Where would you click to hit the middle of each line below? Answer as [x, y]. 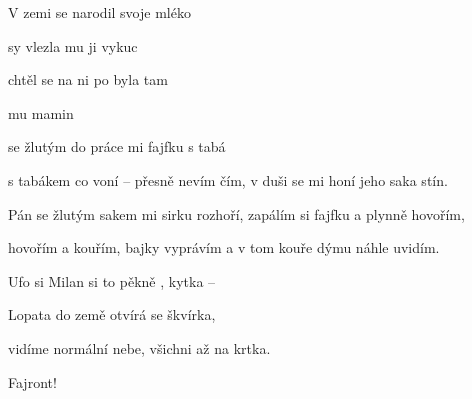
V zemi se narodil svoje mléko [99, 12]
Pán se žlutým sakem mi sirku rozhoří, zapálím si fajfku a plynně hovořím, [236, 213]
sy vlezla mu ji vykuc [73, 45]
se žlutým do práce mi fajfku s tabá [117, 146]
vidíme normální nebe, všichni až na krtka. [139, 347]
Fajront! [32, 381]
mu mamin [41, 112]
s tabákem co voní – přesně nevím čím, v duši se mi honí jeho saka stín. [228, 179]
